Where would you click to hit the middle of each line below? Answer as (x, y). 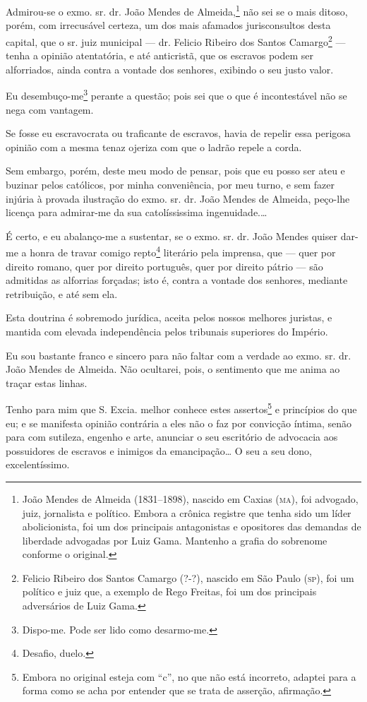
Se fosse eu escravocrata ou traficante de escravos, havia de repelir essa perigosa (178, 133)
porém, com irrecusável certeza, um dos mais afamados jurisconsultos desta (168, 25)
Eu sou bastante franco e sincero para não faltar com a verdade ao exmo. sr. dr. (179, 355)
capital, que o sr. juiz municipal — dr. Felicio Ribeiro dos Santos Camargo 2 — (176, 40)
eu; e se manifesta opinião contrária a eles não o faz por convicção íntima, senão (179, 423)
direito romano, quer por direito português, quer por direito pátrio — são (164, 266)
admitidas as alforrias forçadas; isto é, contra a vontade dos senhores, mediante (177, 280)
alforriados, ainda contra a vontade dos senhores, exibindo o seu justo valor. (170, 69)
